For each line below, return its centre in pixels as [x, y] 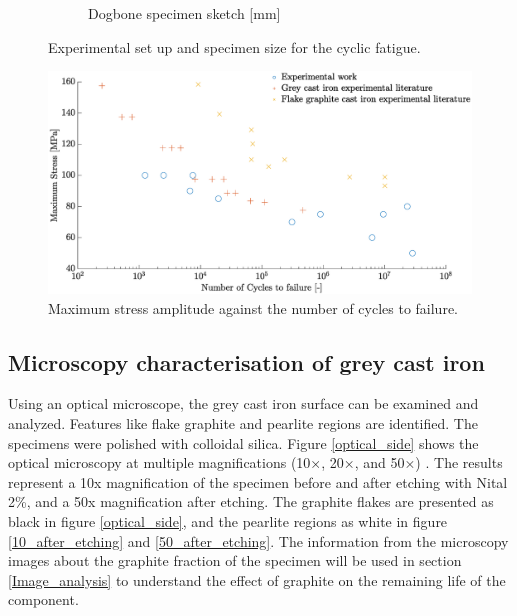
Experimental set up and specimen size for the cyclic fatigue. [234, 46]
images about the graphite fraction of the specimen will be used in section [235, 560]
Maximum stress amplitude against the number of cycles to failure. [253, 307]
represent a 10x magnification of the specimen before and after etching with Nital [258, 481]
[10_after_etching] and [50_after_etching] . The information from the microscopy [258, 540]
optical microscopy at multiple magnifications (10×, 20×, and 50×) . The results [255, 462]
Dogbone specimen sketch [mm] [184, 13]
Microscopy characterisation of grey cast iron [246, 361]
